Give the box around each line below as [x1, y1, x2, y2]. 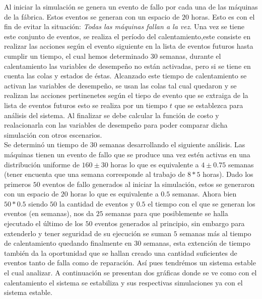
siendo [28, 198, 48, 209]
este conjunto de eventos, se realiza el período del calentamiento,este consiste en [4, 31, 251, 41]
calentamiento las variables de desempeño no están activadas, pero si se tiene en [4, 60, 251, 71]
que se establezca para [174, 99, 243, 110]
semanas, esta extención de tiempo [143, 238, 250, 248]
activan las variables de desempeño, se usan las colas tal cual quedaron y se [4, 80, 237, 90]
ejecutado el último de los [4, 218, 83, 229]
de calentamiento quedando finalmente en [4, 238, 132, 248]
